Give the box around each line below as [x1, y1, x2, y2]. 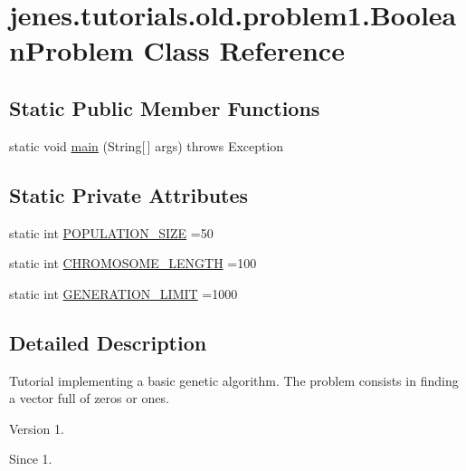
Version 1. [9, 418, 64, 437]
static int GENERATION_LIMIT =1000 [9, 284, 238, 303]
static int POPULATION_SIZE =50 [9, 223, 214, 242]
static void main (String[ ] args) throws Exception [9, 136, 284, 155]
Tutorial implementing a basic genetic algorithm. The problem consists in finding [9, 370, 459, 389]
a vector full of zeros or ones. [9, 389, 169, 408]
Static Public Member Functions [9, 93, 320, 121]
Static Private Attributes [9, 180, 249, 208]
